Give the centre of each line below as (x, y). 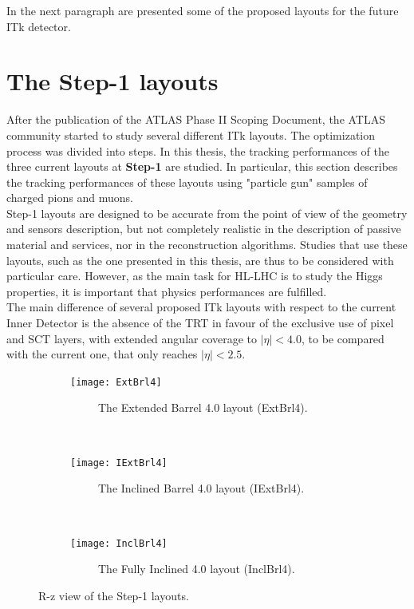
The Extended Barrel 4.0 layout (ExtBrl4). (203, 407)
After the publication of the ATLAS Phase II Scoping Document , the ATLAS (196, 119)
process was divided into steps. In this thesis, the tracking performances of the (198, 150)
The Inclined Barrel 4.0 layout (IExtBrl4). (201, 488)
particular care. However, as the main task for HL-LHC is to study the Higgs (195, 276)
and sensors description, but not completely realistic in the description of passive (204, 229)
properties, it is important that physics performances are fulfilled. (167, 291)
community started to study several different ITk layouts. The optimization (191, 134)
